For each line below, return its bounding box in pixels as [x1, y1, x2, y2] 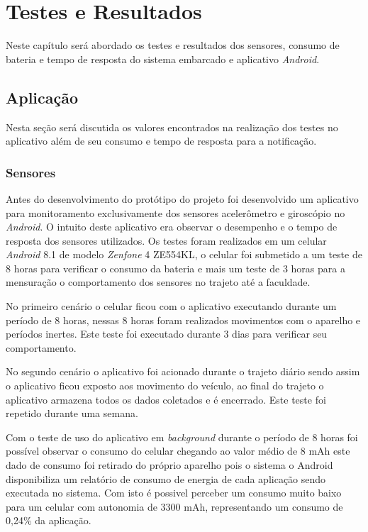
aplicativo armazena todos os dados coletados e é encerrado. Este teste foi [6, 392, 326, 406]
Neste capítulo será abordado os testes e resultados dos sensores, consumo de [6, 38, 340, 52]
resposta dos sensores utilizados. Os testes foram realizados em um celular [6, 233, 327, 248]
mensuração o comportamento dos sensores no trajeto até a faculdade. [6, 275, 311, 289]
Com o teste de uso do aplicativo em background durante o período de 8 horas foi [6, 429, 358, 444]
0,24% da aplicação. [6, 513, 91, 528]
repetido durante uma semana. [6, 406, 138, 421]
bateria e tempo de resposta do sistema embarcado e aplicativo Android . [6, 51, 320, 66]
